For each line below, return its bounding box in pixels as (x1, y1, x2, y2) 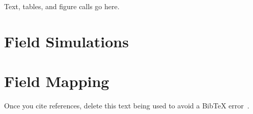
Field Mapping (4, 71, 109, 92)
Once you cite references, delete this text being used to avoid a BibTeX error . (4, 100, 249, 111)
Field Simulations (4, 31, 129, 51)
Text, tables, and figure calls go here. (4, 1, 120, 11)
